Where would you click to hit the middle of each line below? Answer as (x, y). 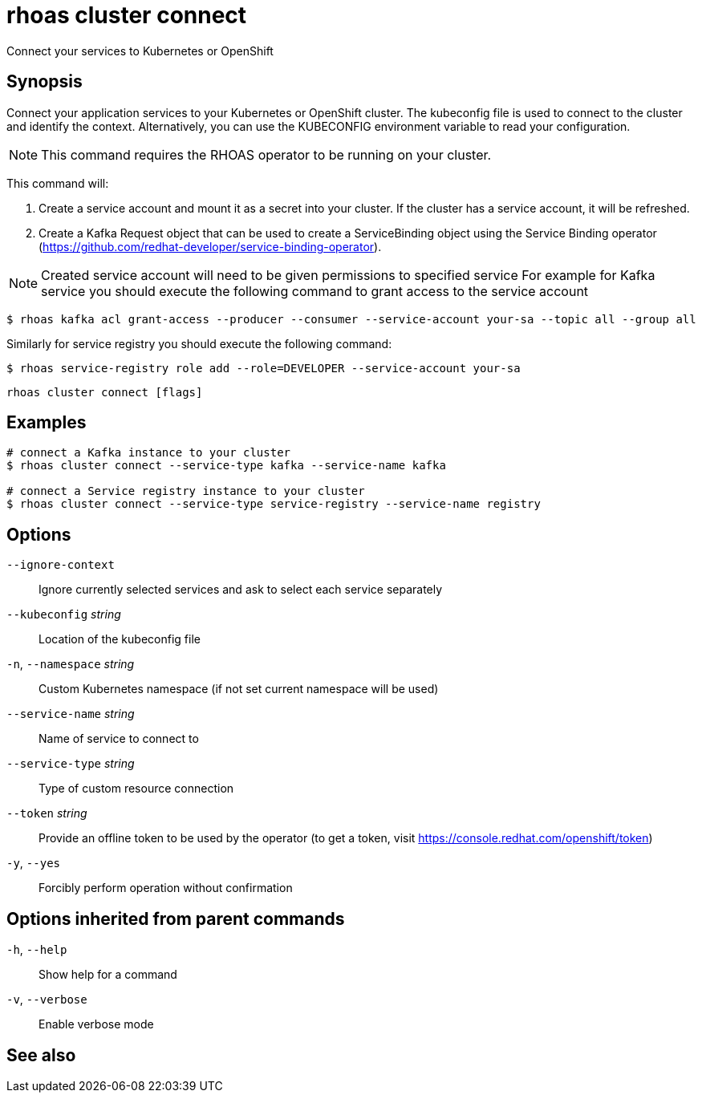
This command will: (58, 183)
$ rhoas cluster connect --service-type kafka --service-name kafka (226, 466)
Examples (47, 423)
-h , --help (37, 950)
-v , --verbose (47, 1000)
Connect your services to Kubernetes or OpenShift (140, 51)
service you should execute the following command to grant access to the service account (315, 291)
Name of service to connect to (119, 739)
